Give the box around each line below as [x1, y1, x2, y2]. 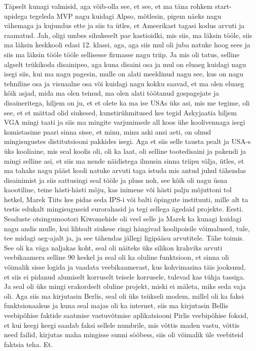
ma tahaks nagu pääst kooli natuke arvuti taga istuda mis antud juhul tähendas [4, 165, 246, 175]
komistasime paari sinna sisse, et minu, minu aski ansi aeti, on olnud [4, 126, 211, 137]
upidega [4, 10, 28, 21]
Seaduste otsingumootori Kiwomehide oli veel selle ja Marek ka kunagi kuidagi [4, 213, 242, 224]
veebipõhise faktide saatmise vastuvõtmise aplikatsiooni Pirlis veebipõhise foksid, [4, 310, 249, 320]
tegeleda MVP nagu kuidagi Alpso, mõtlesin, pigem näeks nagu [30, 10, 221, 21]
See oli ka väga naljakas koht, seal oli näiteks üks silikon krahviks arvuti [4, 242, 222, 252]
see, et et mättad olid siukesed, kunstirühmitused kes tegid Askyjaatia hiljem [4, 107, 237, 117]
